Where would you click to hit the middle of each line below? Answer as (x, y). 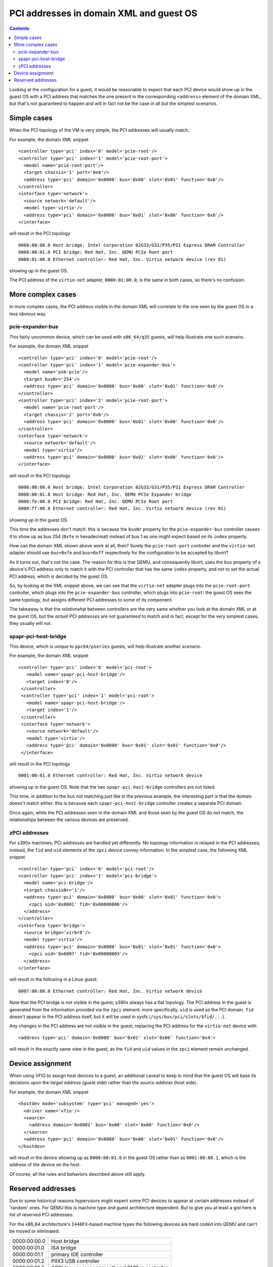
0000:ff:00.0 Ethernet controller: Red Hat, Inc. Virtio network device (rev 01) (122, 509)
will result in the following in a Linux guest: (54, 979)
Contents (19, 28)
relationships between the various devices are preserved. (69, 820)
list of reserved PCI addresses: (41, 1215)
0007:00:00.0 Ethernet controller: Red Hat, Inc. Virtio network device (110, 991)
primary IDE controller (77, 1254)
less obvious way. (28, 314)
